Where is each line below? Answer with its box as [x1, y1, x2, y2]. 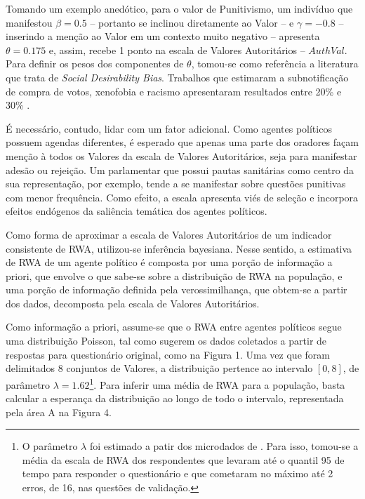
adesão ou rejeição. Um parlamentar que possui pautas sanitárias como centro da [6, 162, 354, 177]
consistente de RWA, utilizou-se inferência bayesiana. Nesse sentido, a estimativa [6, 241, 352, 255]
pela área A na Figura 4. [6, 404, 112, 419]
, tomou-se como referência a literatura [191, 56, 359, 71]
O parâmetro [22, 439, 78, 453]
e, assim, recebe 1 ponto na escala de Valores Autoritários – [48, 42, 305, 57]
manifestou [6, 15, 53, 29]
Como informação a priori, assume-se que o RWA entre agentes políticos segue [6, 319, 342, 334]
